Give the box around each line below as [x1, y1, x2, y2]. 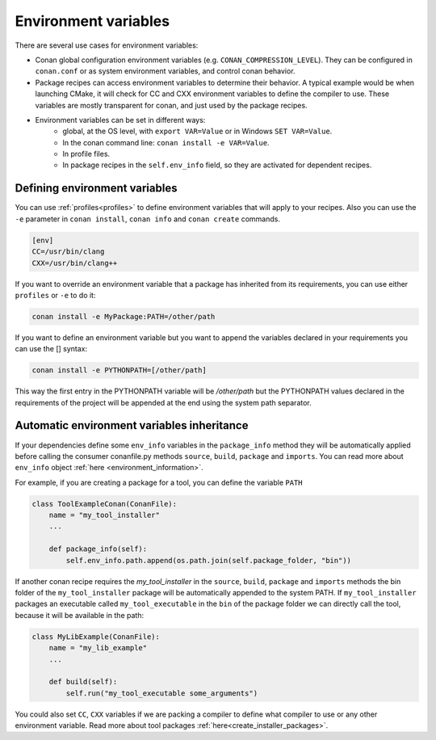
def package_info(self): [48, 544, 148, 553]
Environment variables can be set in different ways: [35, 115, 206, 124]
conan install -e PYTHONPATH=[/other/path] [31, 366, 208, 375]
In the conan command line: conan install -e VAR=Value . [62, 137, 270, 147]
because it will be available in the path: [15, 610, 145, 620]
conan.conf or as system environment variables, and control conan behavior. [35, 66, 296, 76]
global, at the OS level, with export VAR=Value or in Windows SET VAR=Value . [62, 126, 333, 137]
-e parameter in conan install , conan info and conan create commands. [15, 214, 280, 224]
